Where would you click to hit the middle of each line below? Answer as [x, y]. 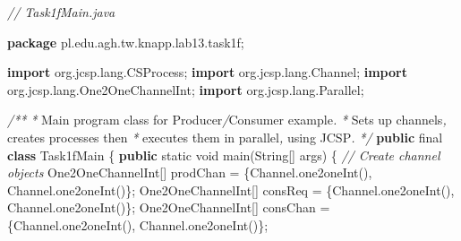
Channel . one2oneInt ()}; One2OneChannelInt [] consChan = [169, 207]
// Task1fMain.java [61, 12]
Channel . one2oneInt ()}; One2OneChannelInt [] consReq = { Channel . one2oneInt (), [231, 189]
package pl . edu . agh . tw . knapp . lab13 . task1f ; [126, 42]
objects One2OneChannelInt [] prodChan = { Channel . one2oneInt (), [190, 172]
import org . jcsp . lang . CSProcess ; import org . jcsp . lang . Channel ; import [207, 72]
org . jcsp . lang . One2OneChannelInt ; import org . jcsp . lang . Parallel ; [186, 89]
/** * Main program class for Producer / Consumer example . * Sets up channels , [227, 120]
